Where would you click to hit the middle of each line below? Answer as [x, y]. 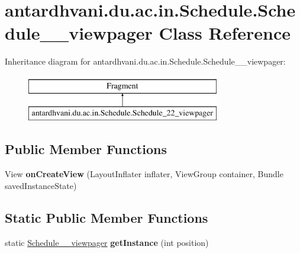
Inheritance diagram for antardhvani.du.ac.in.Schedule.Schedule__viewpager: [145, 61]
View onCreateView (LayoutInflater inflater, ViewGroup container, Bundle [144, 174]
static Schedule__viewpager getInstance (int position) [107, 242]
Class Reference [225, 33]
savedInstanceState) [41, 185]
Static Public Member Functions [107, 217]
